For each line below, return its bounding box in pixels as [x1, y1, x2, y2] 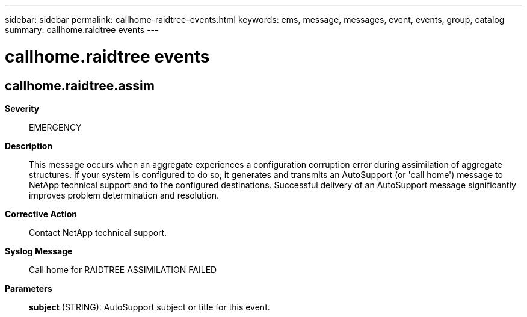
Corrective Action [5, 208, 77, 219]
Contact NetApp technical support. [29, 227, 167, 238]
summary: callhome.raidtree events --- [5, 25, 159, 35]
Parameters [5, 283, 52, 294]
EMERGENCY [29, 122, 82, 132]
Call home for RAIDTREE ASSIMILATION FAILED [29, 264, 217, 275]
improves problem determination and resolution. [29, 189, 219, 200]
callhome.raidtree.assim [5, 78, 155, 93]
